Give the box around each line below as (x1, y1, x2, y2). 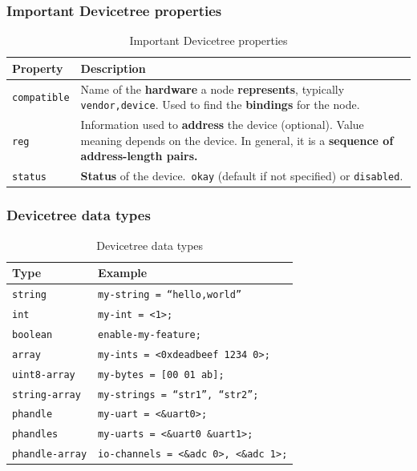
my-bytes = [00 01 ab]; (98, 368, 225, 380)
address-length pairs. (80, 147, 198, 164)
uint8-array (12, 368, 75, 380)
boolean (12, 328, 53, 340)
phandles (12, 429, 59, 441)
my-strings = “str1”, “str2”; (98, 388, 259, 401)
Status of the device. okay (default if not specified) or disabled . (80, 167, 403, 184)
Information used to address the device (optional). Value (80, 116, 364, 133)
